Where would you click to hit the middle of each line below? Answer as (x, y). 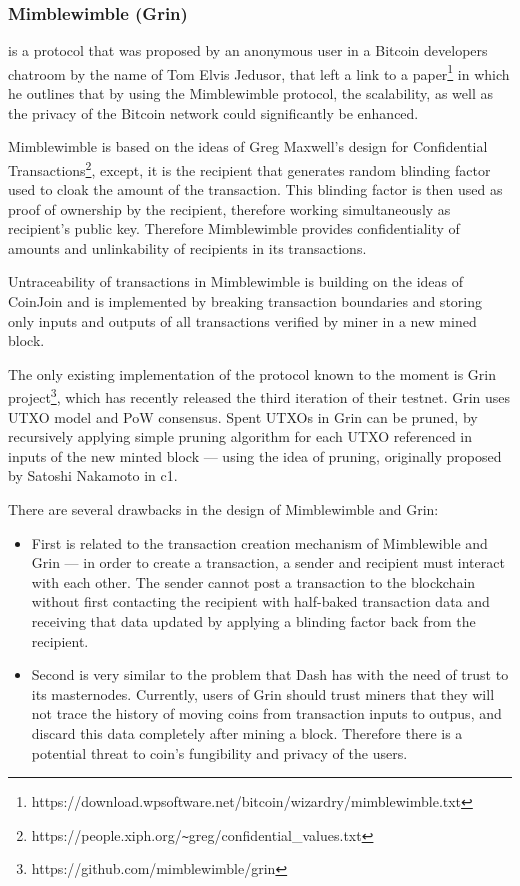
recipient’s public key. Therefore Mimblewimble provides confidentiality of (234, 228)
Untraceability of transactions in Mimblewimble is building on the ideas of (236, 281)
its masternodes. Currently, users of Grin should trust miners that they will (263, 693)
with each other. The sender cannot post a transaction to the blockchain (253, 581)
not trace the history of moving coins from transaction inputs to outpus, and (266, 713)
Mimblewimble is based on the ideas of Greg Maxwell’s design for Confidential (248, 146)
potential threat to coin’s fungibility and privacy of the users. (219, 752)
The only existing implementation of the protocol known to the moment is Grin (252, 373)
